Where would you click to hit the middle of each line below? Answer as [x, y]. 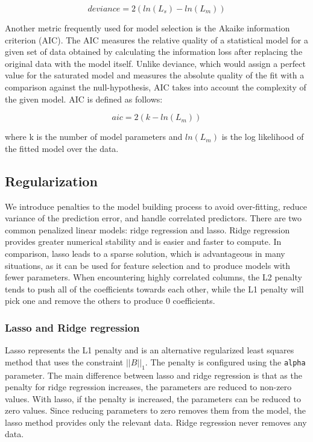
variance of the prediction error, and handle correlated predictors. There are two [153, 218]
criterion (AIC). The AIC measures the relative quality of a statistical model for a [156, 39]
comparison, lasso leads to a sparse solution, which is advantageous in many [145, 253]
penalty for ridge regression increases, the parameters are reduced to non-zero [148, 387]
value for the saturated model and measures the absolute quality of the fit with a [155, 75]
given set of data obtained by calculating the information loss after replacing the [154, 52]
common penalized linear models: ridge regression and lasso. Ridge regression [147, 229]
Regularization [51, 181]
